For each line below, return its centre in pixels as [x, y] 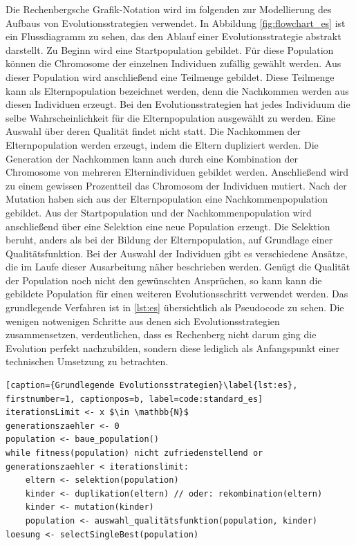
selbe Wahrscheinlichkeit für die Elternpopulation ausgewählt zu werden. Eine [171, 117]
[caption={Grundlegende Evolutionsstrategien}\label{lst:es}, [152, 386]
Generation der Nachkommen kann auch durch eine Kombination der [152, 158]
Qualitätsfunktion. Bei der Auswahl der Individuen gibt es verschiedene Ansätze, [177, 253]
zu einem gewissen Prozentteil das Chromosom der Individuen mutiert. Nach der [176, 185]
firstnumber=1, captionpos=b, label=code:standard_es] [134, 399]
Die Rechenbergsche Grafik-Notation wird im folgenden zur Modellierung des [169, 9]
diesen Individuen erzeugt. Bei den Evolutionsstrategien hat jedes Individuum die [178, 104]
